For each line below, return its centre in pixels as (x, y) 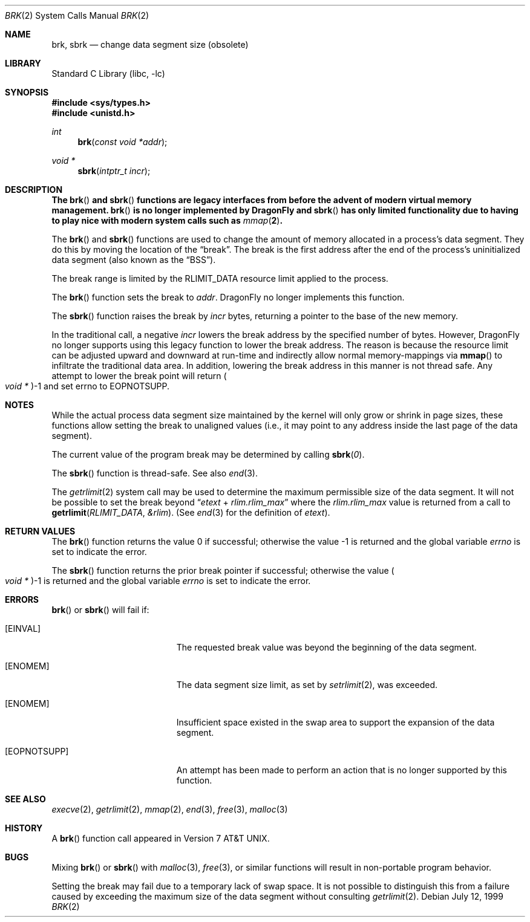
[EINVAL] (23, 628)
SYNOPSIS (27, 92)
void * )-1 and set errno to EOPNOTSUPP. (87, 386)
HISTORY (24, 828)
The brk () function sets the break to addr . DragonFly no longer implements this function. (228, 297)
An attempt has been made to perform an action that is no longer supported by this (342, 770)
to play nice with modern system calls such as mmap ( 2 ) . (167, 220)
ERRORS (22, 599)
